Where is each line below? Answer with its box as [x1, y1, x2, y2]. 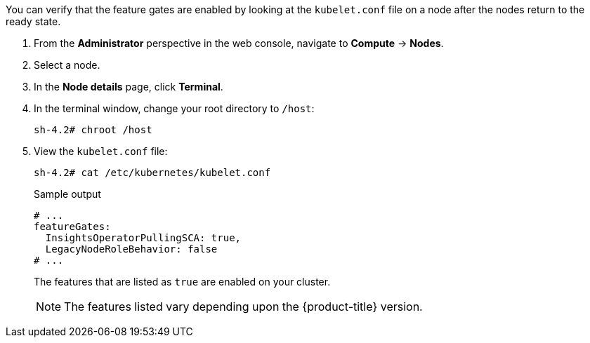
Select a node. [34, 59, 100, 71]
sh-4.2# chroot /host [34, 124, 152, 135]
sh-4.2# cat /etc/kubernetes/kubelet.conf [34, 167, 271, 178]
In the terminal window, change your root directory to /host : [34, 102, 315, 114]
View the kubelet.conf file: [34, 145, 168, 157]
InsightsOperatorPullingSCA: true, [45, 232, 242, 243]
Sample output [34, 188, 101, 200]
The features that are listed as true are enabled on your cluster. [34, 276, 331, 288]
